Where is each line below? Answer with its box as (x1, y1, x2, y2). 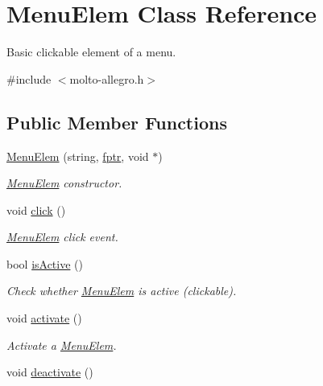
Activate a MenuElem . (6, 336, 117, 353)
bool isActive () (6, 255, 83, 272)
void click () (6, 201, 66, 218)
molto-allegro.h (69, 70, 144, 87)
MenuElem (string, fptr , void (6, 147, 149, 164)
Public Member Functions (6, 109, 227, 134)
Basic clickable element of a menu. (6, 43, 176, 60)
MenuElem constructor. (6, 175, 122, 191)
